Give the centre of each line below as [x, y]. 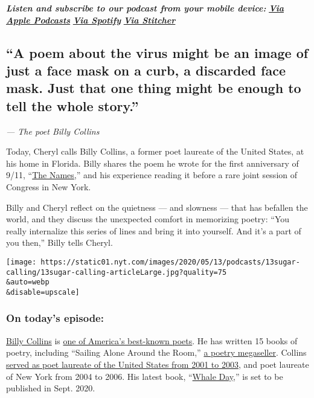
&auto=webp [28, 282]
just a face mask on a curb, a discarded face [146, 70]
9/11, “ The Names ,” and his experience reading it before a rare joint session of [152, 175]
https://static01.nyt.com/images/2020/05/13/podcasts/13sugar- [170, 262]
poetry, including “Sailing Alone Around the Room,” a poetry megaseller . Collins [156, 352]
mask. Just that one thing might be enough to [154, 88]
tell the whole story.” [72, 105]
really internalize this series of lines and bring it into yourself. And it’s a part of [154, 230]
